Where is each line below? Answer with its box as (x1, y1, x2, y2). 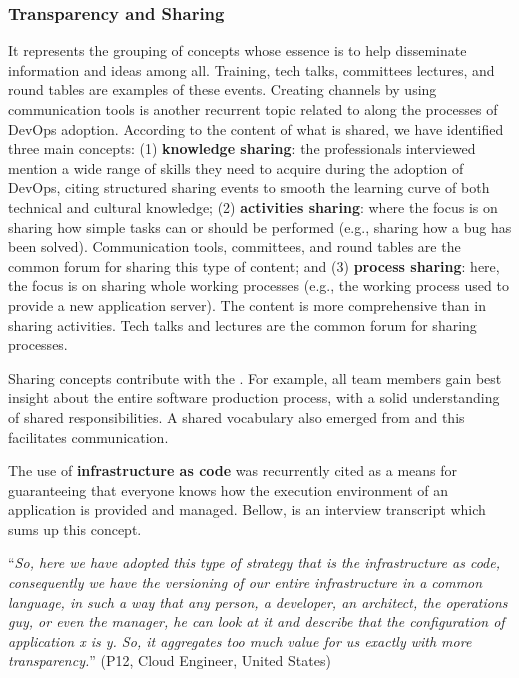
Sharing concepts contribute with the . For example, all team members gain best (8, 367, 502, 388)
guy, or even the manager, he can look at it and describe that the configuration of (8, 611, 505, 632)
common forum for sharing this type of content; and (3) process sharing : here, (8, 255, 500, 276)
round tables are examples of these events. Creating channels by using (8, 79, 437, 100)
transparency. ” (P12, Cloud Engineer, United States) (8, 650, 331, 671)
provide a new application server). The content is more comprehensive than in (8, 294, 486, 315)
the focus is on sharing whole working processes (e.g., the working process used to (8, 275, 509, 296)
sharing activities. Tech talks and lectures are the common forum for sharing (8, 314, 477, 335)
